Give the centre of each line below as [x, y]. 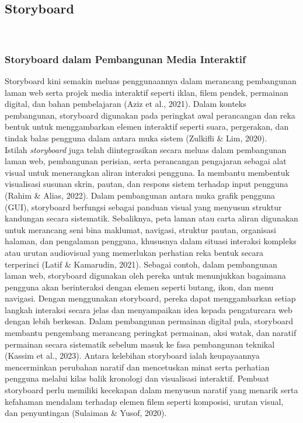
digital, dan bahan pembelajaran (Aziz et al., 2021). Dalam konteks [126, 104]
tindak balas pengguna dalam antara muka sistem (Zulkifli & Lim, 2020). [136, 138]
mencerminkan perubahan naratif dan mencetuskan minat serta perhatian [137, 367]
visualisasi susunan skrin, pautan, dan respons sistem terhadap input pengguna [147, 184]
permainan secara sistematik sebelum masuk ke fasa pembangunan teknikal [140, 344]
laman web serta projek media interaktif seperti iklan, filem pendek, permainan [147, 92]
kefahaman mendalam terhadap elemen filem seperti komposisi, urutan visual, [144, 401]
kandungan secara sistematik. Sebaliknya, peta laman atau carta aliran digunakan [151, 218]
